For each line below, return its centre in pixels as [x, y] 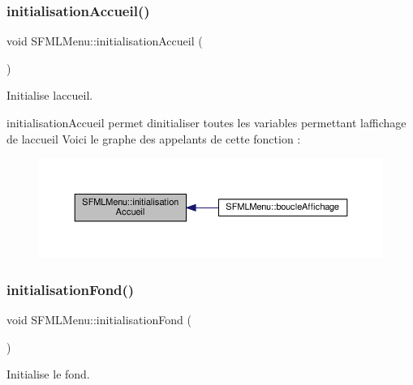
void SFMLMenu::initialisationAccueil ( [105, 41]
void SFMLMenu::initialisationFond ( [99, 320]
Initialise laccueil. [50, 95]
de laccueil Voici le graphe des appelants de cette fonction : [154, 138]
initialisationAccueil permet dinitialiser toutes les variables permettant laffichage [206, 122]
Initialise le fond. [48, 374]
